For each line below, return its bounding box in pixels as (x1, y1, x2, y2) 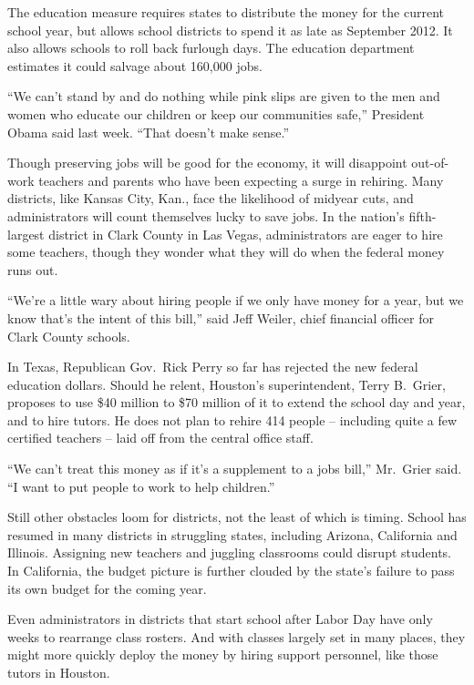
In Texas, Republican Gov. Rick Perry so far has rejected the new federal (7, 357, 418, 376)
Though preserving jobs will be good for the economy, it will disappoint (7, 153, 407, 172)
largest (7, 224, 45, 243)
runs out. (7, 260, 58, 279)
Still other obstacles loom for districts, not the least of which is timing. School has (7, 507, 467, 527)
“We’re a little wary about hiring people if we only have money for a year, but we (7, 291, 464, 310)
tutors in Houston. (7, 663, 110, 681)
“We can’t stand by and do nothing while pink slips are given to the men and (7, 87, 440, 106)
